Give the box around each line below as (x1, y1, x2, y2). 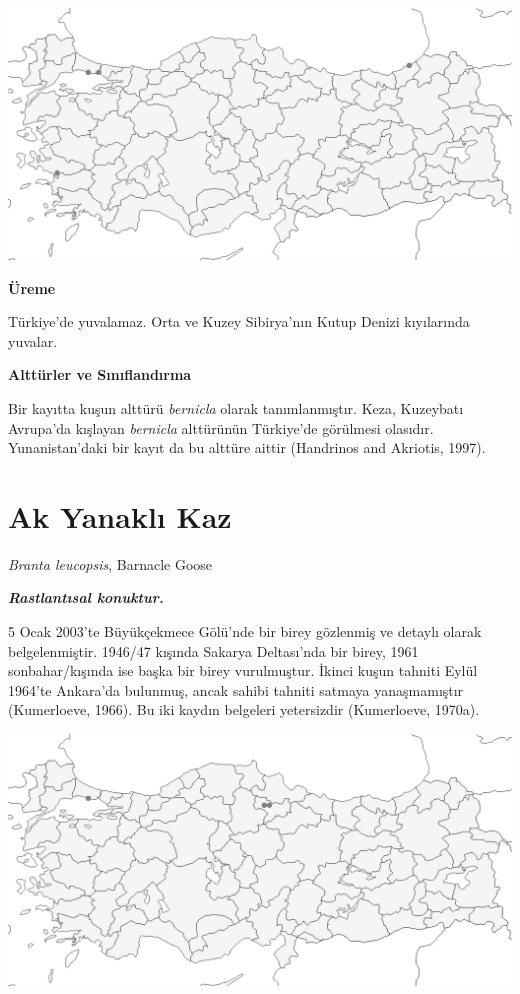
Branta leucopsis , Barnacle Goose (8, 553, 213, 574)
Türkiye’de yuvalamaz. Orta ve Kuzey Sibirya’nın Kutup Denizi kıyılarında (8, 311, 470, 332)
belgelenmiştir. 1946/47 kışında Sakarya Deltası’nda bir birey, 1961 (8, 640, 419, 661)
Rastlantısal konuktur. (8, 587, 164, 608)
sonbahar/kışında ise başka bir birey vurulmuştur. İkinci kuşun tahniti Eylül (8, 660, 478, 681)
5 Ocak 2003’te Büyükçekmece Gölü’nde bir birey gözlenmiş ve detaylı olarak (8, 621, 482, 642)
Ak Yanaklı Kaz (8, 495, 232, 536)
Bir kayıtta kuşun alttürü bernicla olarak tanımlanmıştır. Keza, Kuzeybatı (8, 397, 464, 418)
